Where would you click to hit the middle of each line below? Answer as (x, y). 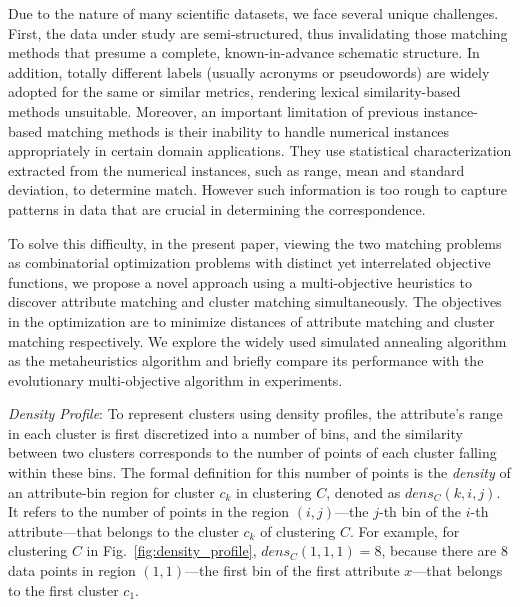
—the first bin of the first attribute (292, 570)
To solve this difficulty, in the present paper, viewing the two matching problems (255, 242)
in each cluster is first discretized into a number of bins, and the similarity (235, 432)
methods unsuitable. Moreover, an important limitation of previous (213, 110)
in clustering (274, 491)
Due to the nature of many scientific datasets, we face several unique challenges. (253, 13)
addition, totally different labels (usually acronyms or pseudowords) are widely (249, 71)
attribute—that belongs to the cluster (123, 530)
